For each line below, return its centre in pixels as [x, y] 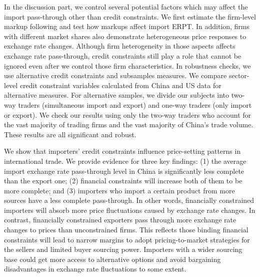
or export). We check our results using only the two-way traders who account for [128, 114]
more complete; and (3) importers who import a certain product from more [119, 190]
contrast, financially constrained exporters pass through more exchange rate [120, 220]
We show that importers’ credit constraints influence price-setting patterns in [122, 151]
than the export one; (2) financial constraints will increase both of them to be [123, 181]
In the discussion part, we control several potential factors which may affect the [126, 7]
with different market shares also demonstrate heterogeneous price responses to [125, 36]
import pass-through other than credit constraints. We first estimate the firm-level [130, 16]
